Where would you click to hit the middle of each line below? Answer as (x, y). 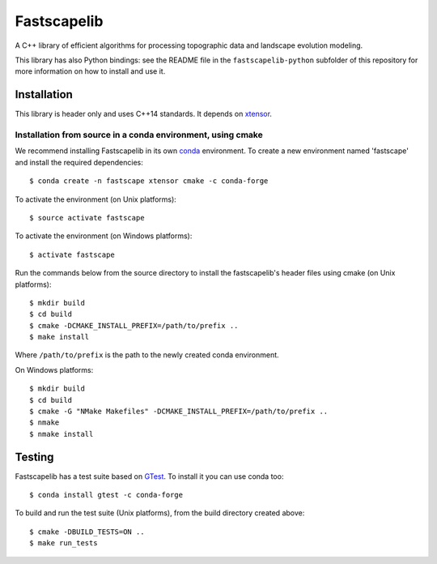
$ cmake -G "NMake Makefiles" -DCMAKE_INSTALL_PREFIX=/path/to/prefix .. (179, 412)
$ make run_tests (64, 543)
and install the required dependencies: (79, 162)
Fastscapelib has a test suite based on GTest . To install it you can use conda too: (149, 476)
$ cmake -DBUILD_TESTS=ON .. (87, 532)
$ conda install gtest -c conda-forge (106, 495)
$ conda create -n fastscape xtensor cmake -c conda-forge (149, 181)
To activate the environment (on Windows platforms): (104, 236)
